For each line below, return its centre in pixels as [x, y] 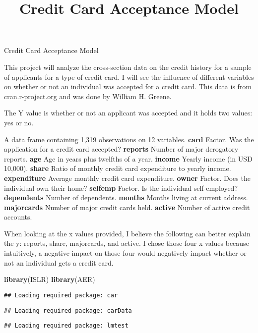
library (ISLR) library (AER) [50, 279]
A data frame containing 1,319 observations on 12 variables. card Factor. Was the [129, 139]
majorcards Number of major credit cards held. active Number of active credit [127, 207]
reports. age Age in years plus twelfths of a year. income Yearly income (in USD [128, 158]
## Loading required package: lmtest [66, 326]
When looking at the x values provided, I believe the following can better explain [127, 233]
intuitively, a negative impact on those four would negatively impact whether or [125, 253]
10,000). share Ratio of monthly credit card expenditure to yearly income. [118, 168]
